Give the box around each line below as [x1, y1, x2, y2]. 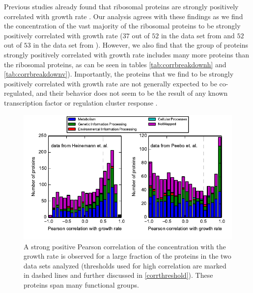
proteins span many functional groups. [24, 279, 139, 290]
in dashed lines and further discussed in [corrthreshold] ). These [24, 270, 213, 280]
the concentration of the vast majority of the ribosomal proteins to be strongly [4, 21, 241, 31]
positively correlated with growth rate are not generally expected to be [4, 78, 217, 88]
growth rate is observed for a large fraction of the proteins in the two [24, 251, 231, 261]
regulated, [4, 88, 34, 98]
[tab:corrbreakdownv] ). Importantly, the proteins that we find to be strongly [4, 69, 234, 79]
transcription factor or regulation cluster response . [4, 97, 158, 107]
